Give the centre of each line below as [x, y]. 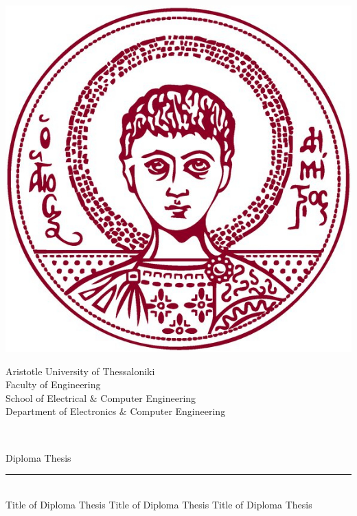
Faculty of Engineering [53, 384]
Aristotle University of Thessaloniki [80, 371]
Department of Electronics [61, 411]
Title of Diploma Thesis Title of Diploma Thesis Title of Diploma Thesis [159, 504]
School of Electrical [46, 397]
